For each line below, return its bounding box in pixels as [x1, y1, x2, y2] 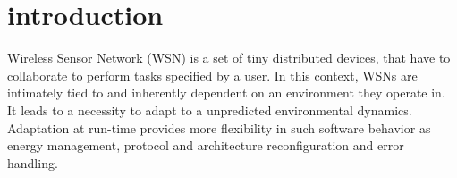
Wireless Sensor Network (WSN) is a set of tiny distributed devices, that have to [7, 48, 451, 67]
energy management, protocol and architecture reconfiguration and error [7, 136, 404, 155]
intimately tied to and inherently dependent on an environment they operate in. [7, 83, 445, 102]
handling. [7, 153, 58, 172]
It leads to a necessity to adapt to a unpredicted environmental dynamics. [7, 100, 412, 119]
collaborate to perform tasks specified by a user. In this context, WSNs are [7, 65, 418, 84]
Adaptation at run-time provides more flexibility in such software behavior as [7, 118, 431, 137]
